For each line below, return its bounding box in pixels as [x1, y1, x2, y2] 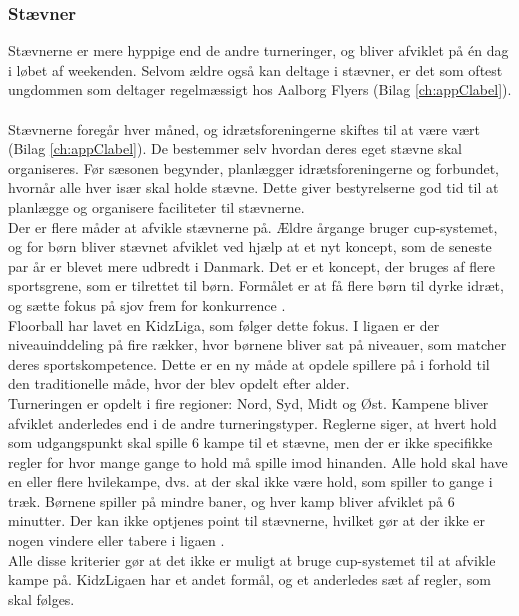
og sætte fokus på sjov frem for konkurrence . [8, 294, 286, 315]
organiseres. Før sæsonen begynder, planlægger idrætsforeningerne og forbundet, [8, 157, 499, 178]
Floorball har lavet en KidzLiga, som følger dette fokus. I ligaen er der [8, 314, 440, 335]
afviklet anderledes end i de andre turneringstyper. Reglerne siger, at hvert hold [8, 412, 497, 433]
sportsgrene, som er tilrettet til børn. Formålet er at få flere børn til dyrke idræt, [8, 275, 504, 296]
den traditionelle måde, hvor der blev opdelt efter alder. [8, 373, 350, 394]
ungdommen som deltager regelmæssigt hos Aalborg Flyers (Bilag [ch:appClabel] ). [8, 79, 512, 100]
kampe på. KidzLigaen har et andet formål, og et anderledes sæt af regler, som [8, 569, 491, 590]
